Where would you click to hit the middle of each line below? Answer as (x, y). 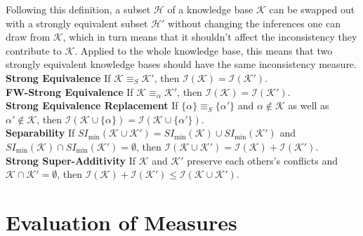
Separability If (40, 133)
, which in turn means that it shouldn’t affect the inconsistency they (210, 37)
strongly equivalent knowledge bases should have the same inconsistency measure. (181, 64)
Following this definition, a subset (78, 9)
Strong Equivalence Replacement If (92, 105)
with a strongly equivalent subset (77, 23)
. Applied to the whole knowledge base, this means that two (204, 50)
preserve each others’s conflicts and (262, 160)
